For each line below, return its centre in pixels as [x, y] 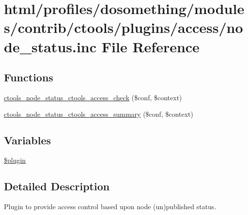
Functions [29, 77]
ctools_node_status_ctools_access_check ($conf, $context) [93, 97]
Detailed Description [57, 186]
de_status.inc [50, 46]
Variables [28, 140]
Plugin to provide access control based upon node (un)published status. [110, 207]
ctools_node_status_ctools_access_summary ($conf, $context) [99, 114]
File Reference [150, 46]
